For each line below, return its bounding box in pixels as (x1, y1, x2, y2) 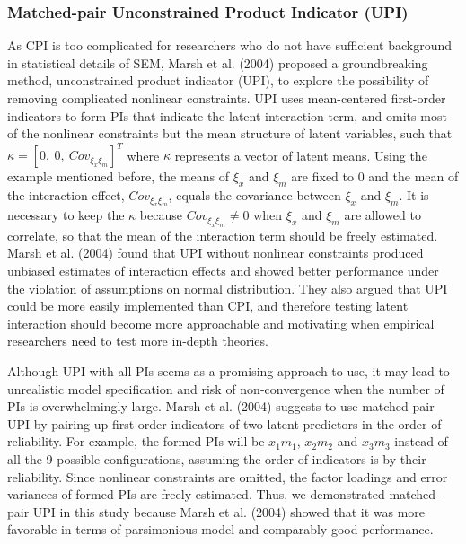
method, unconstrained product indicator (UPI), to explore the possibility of (7, 71, 429, 90)
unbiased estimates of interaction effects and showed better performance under (7, 261, 439, 280)
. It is (399, 186, 429, 205)
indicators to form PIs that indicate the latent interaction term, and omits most (7, 106, 447, 125)
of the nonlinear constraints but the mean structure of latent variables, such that (7, 124, 453, 143)
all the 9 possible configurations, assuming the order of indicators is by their (7, 450, 426, 469)
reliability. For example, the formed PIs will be (7, 432, 265, 451)
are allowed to (344, 206, 421, 224)
